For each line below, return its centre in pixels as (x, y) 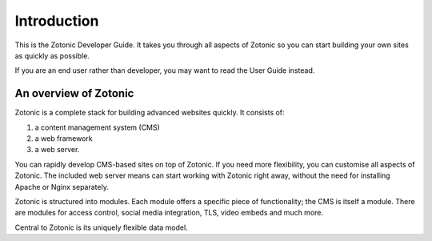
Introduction (57, 21)
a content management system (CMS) (97, 127)
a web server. (57, 150)
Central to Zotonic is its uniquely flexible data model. (101, 227)
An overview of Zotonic (74, 93)
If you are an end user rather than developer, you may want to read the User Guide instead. (165, 70)
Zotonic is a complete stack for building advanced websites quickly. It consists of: (150, 113)
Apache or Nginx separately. (62, 187)
